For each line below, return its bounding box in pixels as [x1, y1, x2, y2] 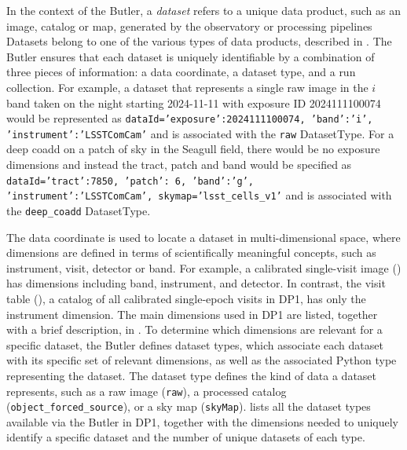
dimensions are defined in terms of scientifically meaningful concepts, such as [6, 244, 376, 261]
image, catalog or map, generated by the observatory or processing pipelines [6, 17, 372, 34]
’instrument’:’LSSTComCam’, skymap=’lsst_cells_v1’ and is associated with [6, 187, 392, 203]
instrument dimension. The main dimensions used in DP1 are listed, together [6, 305, 378, 322]
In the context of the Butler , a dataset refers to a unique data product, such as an [6, 2, 401, 18]
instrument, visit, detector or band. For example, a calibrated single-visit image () [6, 259, 401, 276]
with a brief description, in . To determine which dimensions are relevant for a [6, 321, 383, 338]
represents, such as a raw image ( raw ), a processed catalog [6, 382, 287, 399]
